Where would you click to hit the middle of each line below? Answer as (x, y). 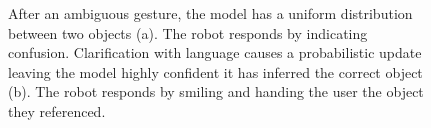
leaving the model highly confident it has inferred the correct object (215, 71)
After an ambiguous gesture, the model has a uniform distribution (210, 13)
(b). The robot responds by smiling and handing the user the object (216, 91)
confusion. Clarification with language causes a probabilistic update (215, 52)
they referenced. (57, 110)
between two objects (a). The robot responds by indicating (188, 32)
